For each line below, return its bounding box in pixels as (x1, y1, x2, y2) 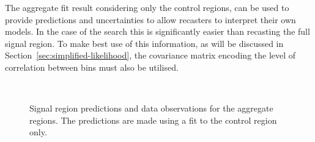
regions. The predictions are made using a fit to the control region (29, 113, 277, 126)
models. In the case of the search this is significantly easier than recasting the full (5, 25, 310, 38)
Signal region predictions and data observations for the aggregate (29, 102, 273, 115)
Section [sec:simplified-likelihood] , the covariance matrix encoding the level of (5, 49, 296, 62)
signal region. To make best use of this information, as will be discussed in (5, 37, 284, 49)
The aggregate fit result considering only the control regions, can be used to (5, 1, 289, 13)
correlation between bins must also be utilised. (5, 60, 179, 73)
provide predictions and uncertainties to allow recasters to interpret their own (5, 13, 296, 26)
